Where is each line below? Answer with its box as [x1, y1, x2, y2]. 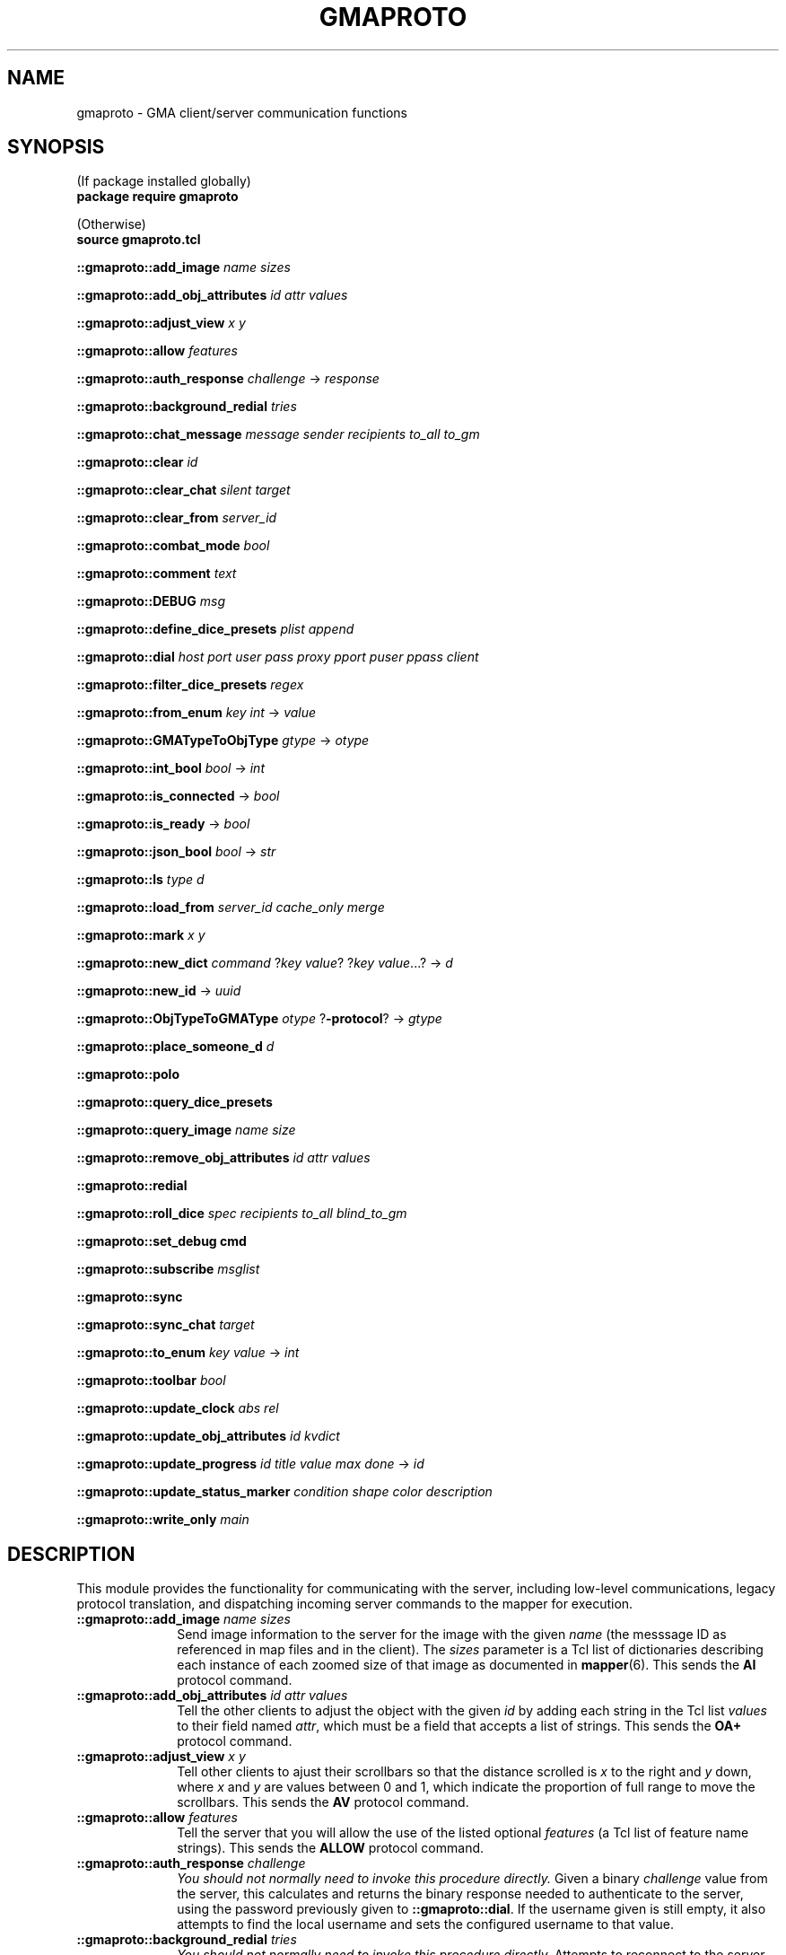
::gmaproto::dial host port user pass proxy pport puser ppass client [76, 649, 479, 665]
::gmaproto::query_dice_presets [76, 1094, 273, 1110]
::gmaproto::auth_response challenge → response [76, 371, 380, 387]
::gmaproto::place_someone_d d [76, 1039, 275, 1055]
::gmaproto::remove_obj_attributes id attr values [76, 1150, 371, 1166]
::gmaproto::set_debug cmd [76, 1233, 247, 1249]
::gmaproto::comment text [76, 565, 237, 582]
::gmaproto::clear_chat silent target [76, 482, 291, 498]
